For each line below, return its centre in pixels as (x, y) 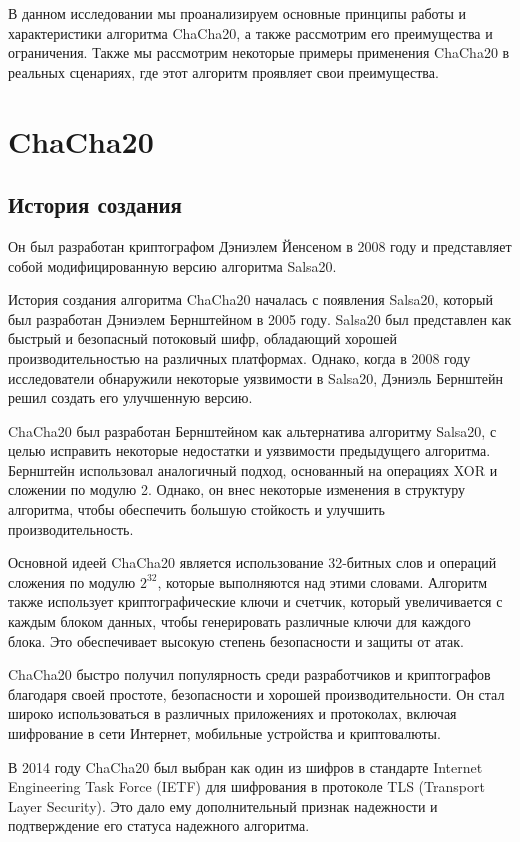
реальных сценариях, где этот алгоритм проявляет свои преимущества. (223, 71)
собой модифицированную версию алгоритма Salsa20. (172, 265)
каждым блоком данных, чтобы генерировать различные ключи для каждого (239, 621)
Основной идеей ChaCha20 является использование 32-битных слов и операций (252, 562)
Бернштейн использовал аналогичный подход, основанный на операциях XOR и (253, 469)
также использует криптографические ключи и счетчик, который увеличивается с (255, 601)
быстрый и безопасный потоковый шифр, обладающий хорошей (203, 338)
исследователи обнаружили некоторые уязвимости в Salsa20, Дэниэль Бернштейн (256, 377)
